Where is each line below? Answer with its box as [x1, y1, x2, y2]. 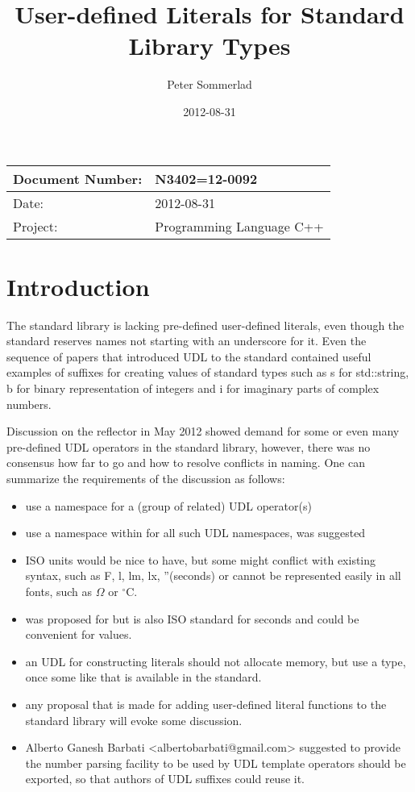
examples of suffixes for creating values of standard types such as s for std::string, [6, 364, 409, 381]
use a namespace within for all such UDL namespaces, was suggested [25, 524, 366, 541]
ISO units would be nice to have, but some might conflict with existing [25, 551, 376, 568]
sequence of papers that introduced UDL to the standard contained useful [6, 348, 371, 365]
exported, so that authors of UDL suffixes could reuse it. [25, 770, 305, 787]
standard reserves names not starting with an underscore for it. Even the [6, 332, 367, 349]
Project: [13, 216, 58, 236]
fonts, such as [25, 582, 93, 599]
